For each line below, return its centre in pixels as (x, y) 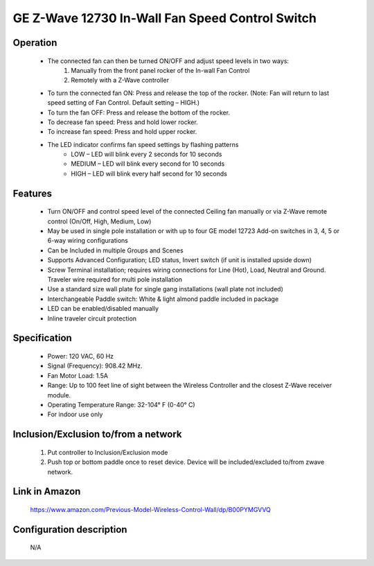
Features (32, 193)
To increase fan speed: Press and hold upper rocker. (122, 132)
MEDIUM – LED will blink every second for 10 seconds (148, 164)
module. (59, 395)
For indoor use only (75, 414)
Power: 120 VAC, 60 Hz (81, 356)
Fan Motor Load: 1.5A (78, 375)
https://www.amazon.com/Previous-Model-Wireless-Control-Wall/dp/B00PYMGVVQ (151, 509)
